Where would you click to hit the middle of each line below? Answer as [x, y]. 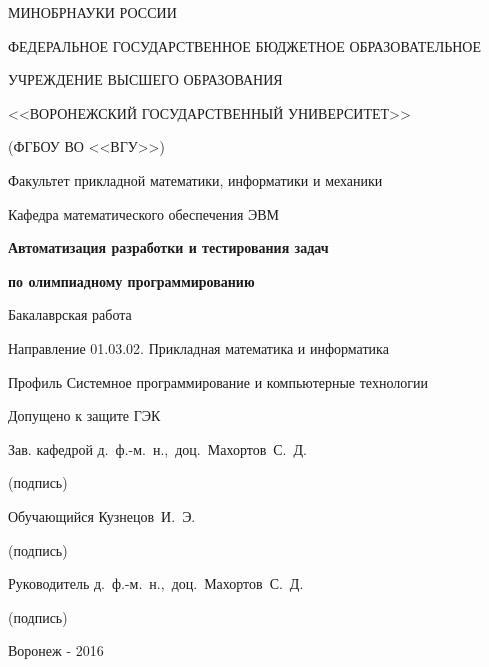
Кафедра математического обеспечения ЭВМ [144, 213]
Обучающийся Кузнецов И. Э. [102, 515]
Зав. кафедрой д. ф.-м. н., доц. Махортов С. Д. [157, 448]
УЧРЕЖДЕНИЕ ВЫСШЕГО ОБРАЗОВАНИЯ [145, 79]
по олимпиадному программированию [131, 280]
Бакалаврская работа [70, 314]
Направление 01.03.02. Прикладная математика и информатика [198, 347]
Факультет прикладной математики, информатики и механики [195, 179]
